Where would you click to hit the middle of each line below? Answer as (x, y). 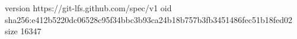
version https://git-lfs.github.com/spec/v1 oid (88, 8)
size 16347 (23, 31)
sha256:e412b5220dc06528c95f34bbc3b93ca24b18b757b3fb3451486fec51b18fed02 (149, 19)
